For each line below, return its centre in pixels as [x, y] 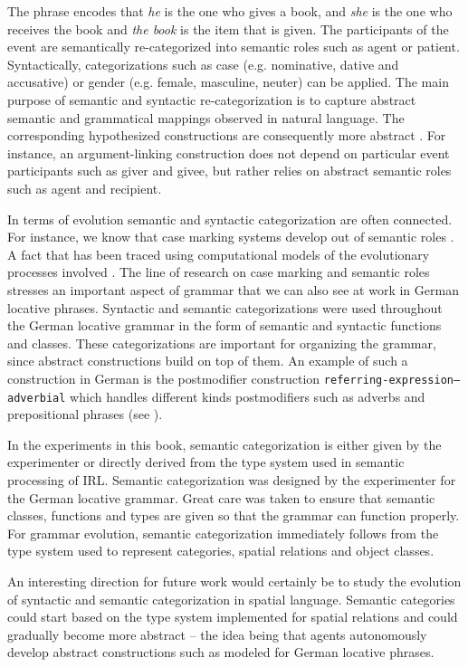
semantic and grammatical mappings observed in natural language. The [206, 117]
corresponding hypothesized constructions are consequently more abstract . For [227, 135]
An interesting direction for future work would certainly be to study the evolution [234, 581]
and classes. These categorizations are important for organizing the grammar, [222, 343]
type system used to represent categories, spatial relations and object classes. [221, 551]
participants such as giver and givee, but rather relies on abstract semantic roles [229, 171]
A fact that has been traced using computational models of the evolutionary [219, 254]
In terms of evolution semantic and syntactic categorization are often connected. [230, 219]
